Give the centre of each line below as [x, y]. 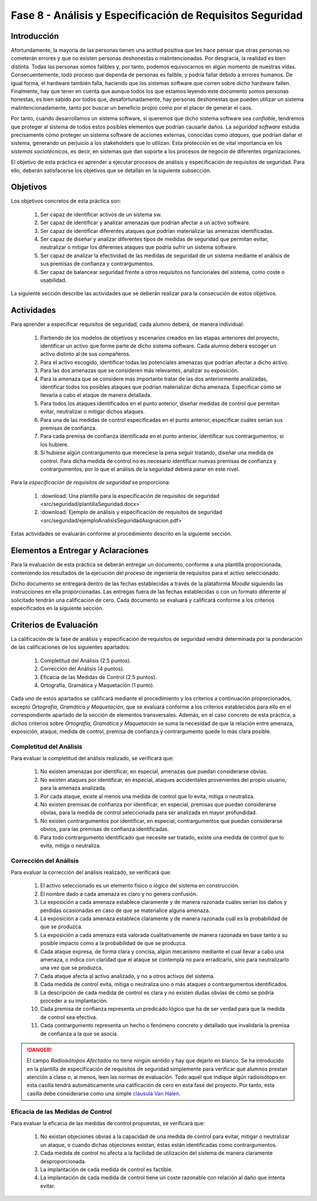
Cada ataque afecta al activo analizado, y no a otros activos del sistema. [128, 976]
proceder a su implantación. [74, 1000]
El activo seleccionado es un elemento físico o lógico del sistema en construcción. [140, 886]
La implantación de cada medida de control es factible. [107, 1169]
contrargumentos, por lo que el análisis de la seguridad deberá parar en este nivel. [140, 469]
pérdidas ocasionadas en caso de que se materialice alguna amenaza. [125, 910]
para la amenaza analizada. [73, 788]
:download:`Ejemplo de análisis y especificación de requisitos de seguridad [131, 512]
